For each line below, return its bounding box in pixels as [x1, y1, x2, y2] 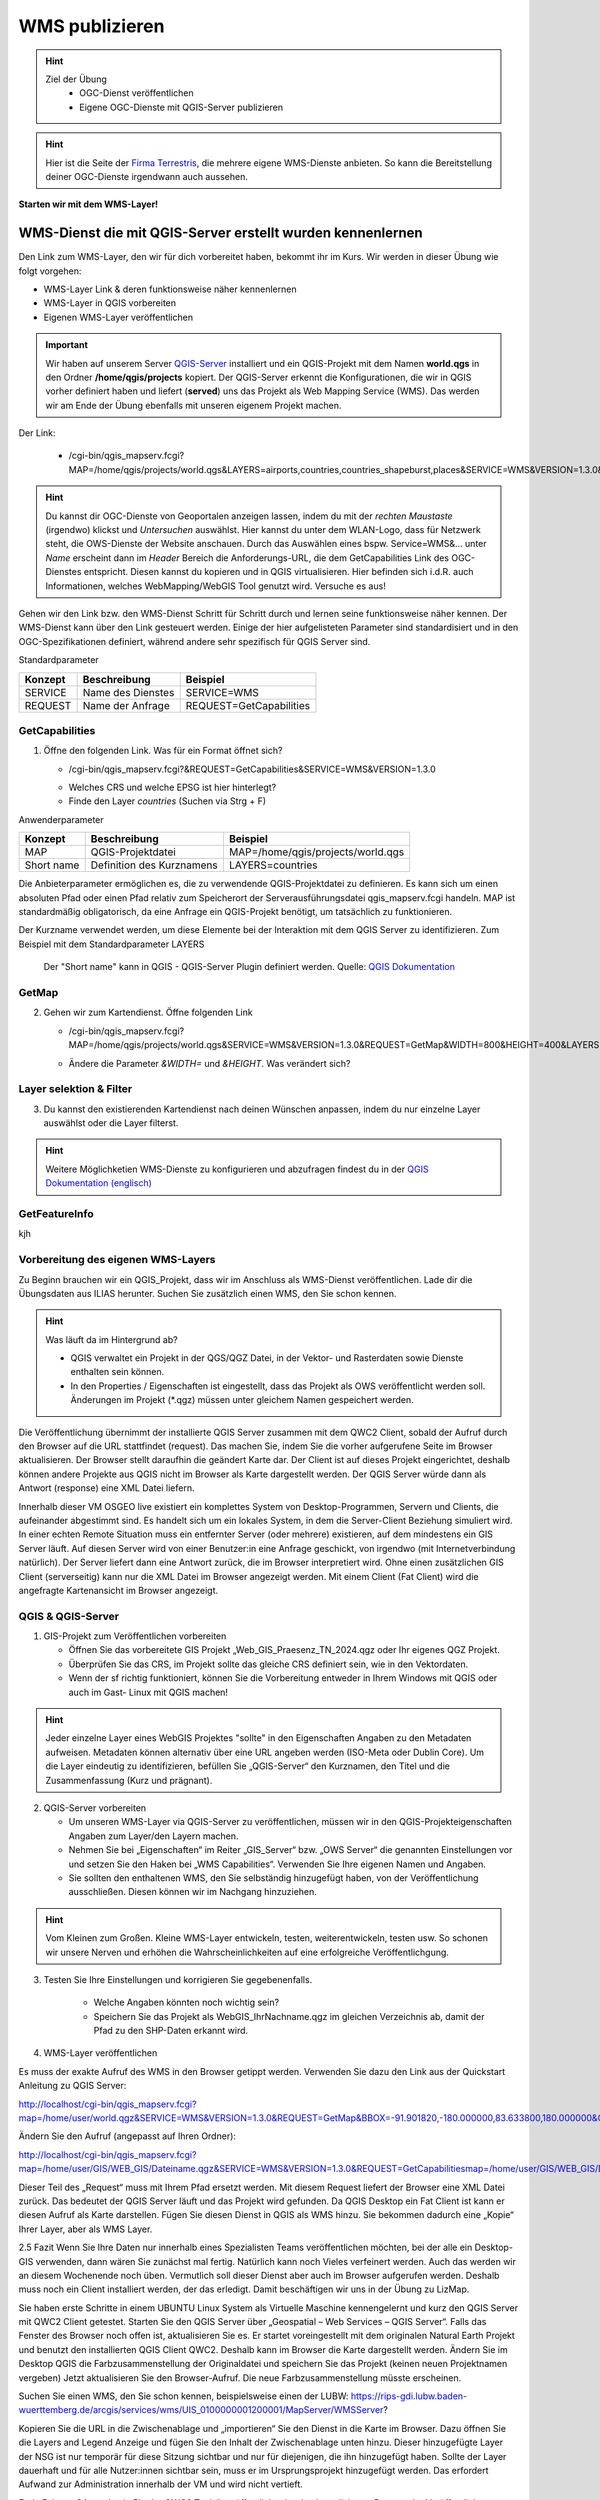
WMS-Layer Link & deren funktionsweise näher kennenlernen [43, 283, 297, 295]
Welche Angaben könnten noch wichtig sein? [93, 1996, 280, 2009]
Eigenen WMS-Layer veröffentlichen [43, 311, 194, 323]
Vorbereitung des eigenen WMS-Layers [18, 1253, 216, 1267]
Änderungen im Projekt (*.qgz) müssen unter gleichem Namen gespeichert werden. [70, 1394, 414, 1406]
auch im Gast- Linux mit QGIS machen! [68, 1686, 229, 1698]
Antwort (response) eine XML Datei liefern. [18, 1482, 195, 1494]
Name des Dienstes [82, 685, 175, 699]
